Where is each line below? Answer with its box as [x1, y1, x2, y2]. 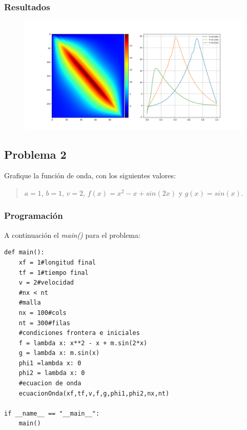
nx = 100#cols [18, 309, 67, 316]
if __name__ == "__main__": [4, 409, 100, 417]
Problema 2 [4, 146, 67, 162]
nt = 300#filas [18, 319, 70, 327]
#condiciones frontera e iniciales [18, 329, 140, 337]
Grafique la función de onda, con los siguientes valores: [4, 170, 176, 181]
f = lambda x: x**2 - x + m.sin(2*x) [18, 339, 148, 347]
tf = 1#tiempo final [18, 269, 89, 276]
